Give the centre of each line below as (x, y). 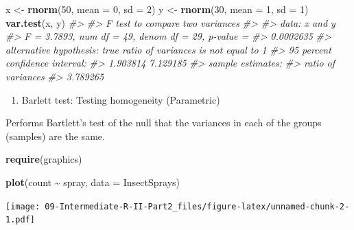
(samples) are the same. (55, 136)
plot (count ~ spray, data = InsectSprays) (93, 182)
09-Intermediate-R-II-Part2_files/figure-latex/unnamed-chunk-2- (197, 206)
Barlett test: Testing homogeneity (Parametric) (121, 99)
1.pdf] (20, 220)
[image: (23, 206)
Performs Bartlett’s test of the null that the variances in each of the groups (164, 123)
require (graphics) (44, 159)
